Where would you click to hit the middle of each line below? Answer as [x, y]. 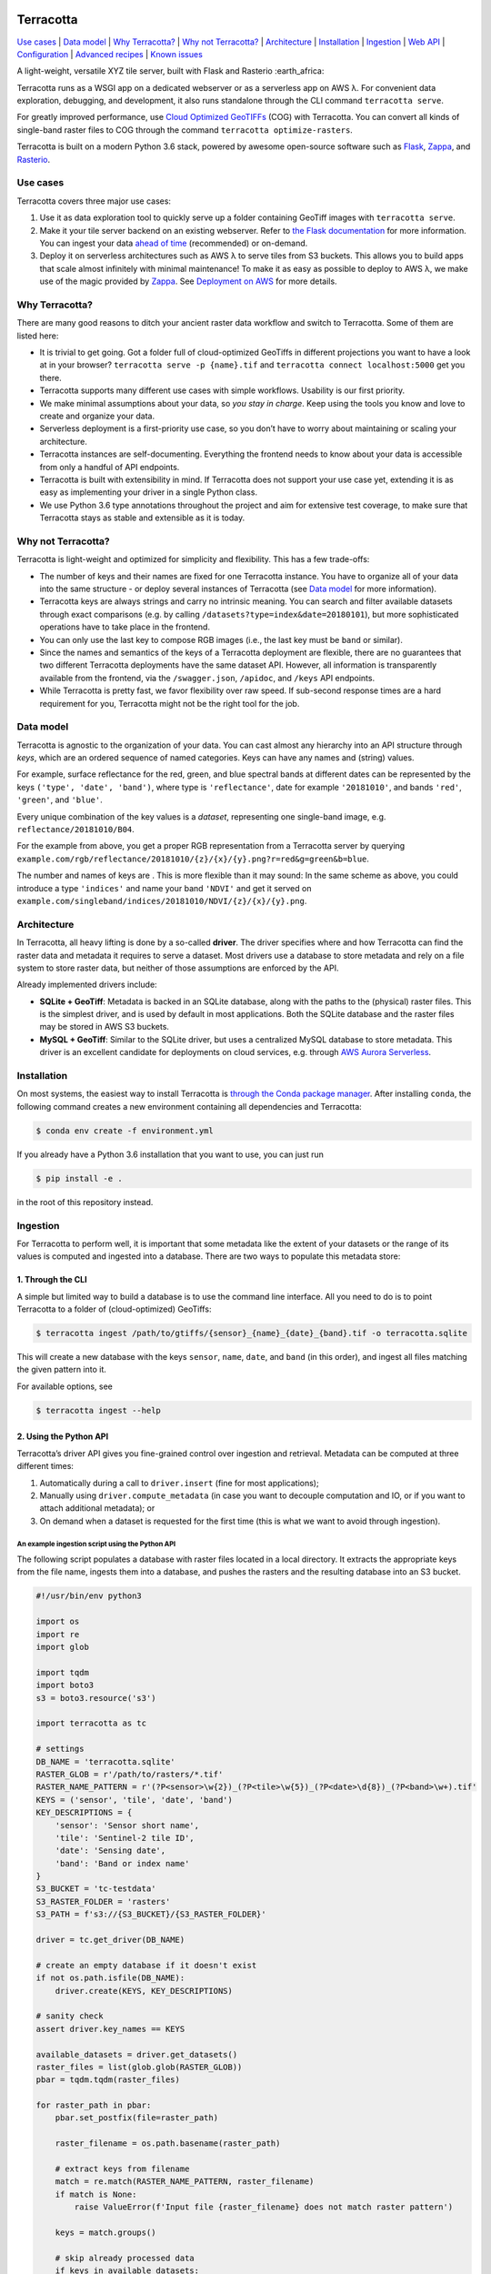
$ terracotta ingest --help [98, 1410]
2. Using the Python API [63, 1436]
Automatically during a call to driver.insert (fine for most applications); [179, 1483]
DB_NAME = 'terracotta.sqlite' [106, 1761]
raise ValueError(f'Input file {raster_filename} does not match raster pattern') [264, 2207]
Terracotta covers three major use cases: [94, 201]
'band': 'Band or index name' [122, 1863]
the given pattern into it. [61, 1370]
